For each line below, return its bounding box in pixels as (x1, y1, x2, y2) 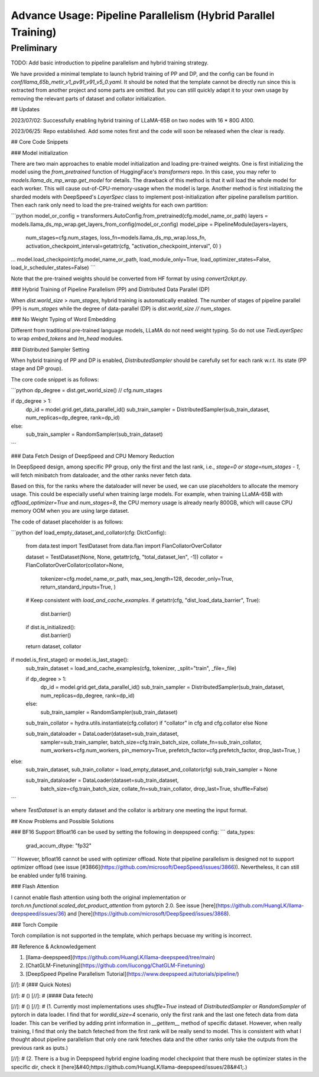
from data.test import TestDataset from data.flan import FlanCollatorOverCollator (25, 542, 222, 549)
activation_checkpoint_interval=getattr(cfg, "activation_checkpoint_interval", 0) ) (25, 242, 222, 250)
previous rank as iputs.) (11, 1044, 69, 1051)
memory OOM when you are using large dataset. (11, 507, 129, 515)
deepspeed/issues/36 (11, 910, 64, 917)
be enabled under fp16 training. (11, 872, 87, 879)
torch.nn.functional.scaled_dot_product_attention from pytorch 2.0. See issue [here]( (11, 902, 218, 909)
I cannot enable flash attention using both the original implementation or (11, 894, 186, 901)
